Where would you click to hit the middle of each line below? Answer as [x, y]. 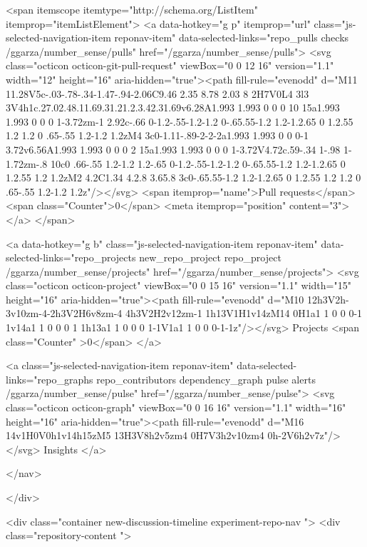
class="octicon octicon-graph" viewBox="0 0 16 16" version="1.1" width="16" [176, 407]
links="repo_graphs [50, 379]
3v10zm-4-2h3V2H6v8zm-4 [64, 313]
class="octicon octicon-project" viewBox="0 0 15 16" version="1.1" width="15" [179, 285]
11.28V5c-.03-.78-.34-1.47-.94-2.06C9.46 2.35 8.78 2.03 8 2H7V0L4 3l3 [157, 93]
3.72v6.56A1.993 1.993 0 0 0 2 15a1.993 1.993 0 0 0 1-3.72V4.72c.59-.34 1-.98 [173, 149]
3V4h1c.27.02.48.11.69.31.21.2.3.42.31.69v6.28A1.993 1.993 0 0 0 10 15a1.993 [173, 107]
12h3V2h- [328, 299]
